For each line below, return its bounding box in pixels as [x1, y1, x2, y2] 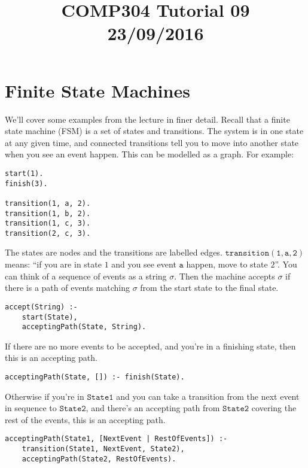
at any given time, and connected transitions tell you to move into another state [5, 136, 299, 148]
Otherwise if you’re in [5, 390, 84, 402]
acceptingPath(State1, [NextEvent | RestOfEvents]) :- [5, 434, 228, 443]
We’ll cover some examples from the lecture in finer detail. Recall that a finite [5, 113, 290, 125]
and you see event [111, 258, 176, 271]
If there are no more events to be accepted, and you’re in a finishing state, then [5, 339, 296, 352]
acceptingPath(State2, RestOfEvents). [22, 454, 176, 463]
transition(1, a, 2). [5, 199, 91, 208]
